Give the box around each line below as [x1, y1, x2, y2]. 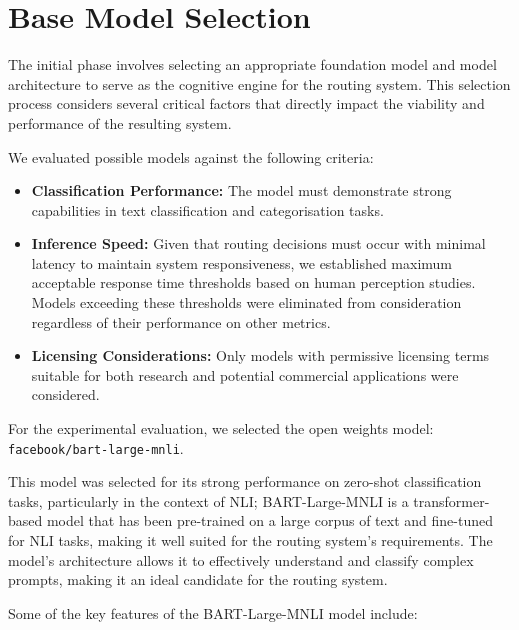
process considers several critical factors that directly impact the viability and [8, 93, 485, 114]
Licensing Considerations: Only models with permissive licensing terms [31, 345, 490, 366]
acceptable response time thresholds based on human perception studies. [31, 272, 476, 293]
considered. [31, 384, 100, 405]
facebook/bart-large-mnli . [8, 437, 184, 458]
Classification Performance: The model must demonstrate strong [31, 180, 452, 201]
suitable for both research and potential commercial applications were [31, 364, 459, 385]
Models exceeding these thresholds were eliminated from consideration [31, 292, 462, 313]
